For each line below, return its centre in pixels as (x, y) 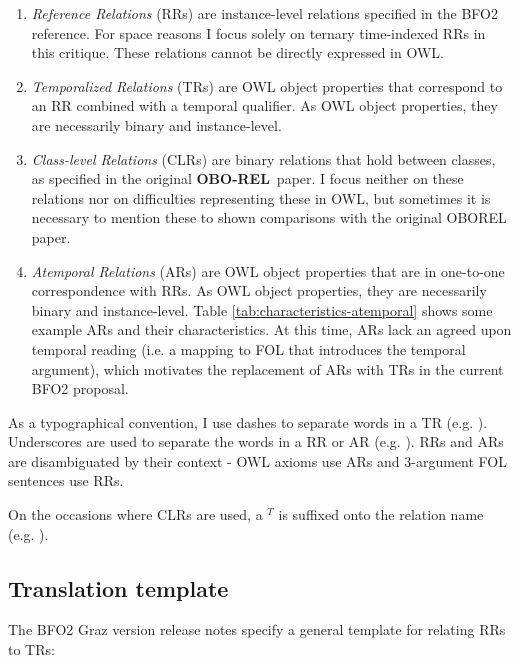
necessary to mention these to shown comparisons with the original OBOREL (269, 217)
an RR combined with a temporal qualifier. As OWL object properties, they (264, 105)
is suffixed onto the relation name (381, 514)
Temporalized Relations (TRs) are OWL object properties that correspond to (267, 85)
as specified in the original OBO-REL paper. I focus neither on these (247, 178)
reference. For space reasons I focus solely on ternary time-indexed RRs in (258, 32)
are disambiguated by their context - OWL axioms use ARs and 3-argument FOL (257, 460)
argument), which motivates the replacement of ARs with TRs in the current (267, 368)
